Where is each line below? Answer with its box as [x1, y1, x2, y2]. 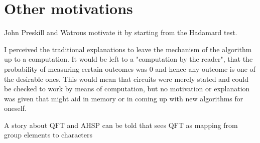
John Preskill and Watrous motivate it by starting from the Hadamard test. [4, 27, 237, 38]
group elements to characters [4, 129, 93, 140]
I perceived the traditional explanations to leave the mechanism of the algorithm [4, 44, 252, 54]
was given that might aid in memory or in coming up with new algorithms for [4, 93, 243, 103]
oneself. [4, 103, 27, 113]
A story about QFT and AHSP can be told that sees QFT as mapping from [4, 119, 238, 130]
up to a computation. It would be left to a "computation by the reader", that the [4, 54, 253, 64]
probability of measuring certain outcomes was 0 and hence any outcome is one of [4, 63, 255, 74]
